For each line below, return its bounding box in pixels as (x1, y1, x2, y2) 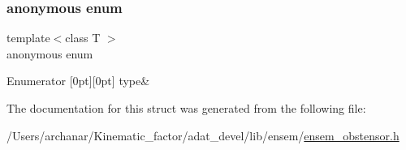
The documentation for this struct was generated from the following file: (6, 100, 366, 116)
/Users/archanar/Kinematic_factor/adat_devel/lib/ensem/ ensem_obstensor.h (6, 126, 400, 144)
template (6, 29, 50, 46)
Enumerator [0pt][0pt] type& (6, 72, 150, 89)
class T (65, 29, 101, 46)
